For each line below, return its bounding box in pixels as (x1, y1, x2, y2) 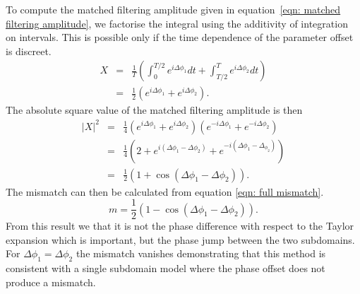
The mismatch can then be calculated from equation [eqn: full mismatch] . (6, 184, 324, 199)
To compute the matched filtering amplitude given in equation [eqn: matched (6, 2, 341, 16)
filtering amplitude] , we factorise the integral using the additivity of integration (6, 16, 348, 30)
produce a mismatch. (6, 274, 96, 289)
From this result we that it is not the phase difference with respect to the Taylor (6, 218, 354, 233)
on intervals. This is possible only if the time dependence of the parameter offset (6, 30, 354, 45)
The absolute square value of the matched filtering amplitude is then (6, 102, 303, 117)
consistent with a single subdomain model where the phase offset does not (6, 261, 325, 276)
